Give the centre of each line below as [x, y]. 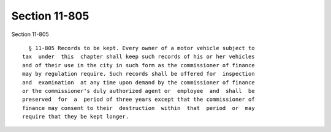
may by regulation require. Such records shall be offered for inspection [139, 74]
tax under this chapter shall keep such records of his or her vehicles [139, 57]
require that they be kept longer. [76, 117]
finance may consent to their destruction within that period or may [139, 108]
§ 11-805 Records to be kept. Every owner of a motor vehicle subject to [142, 48]
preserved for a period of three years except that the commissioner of [139, 100]
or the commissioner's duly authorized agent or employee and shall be [139, 91]
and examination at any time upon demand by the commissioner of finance [139, 82]
